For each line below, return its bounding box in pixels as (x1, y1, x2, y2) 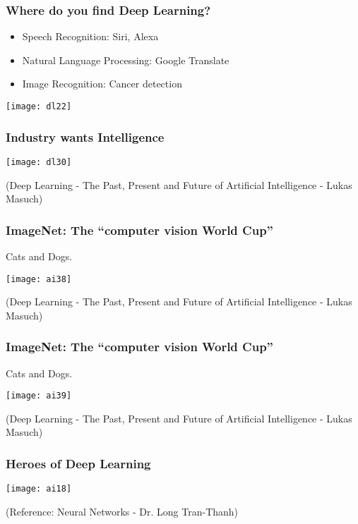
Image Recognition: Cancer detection (22, 76, 182, 91)
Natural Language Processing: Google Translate (22, 52, 229, 67)
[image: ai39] (6, 391, 72, 401)
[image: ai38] (6, 274, 72, 284)
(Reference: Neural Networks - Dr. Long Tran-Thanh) (6, 504, 239, 518)
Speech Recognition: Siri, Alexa (22, 29, 159, 44)
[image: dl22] (6, 102, 72, 111)
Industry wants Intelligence (6, 128, 165, 145)
